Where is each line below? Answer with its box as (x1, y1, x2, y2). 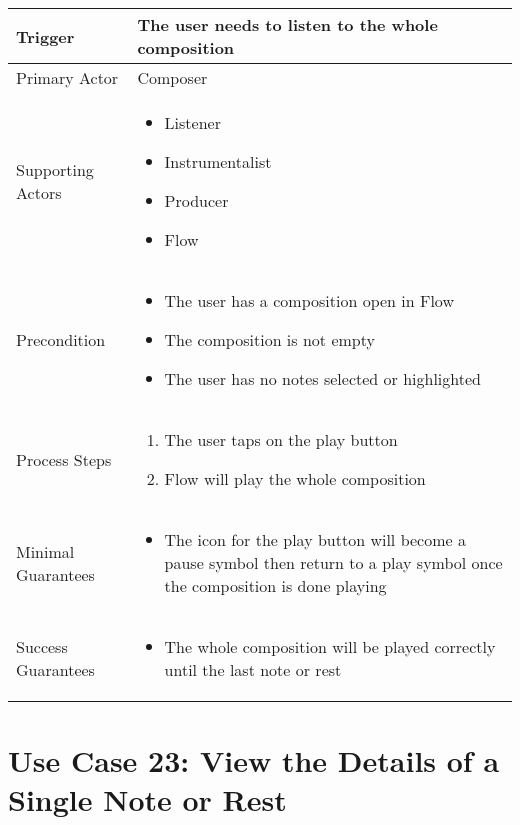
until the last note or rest (164, 658, 342, 681)
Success (16, 635, 68, 658)
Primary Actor (16, 66, 119, 89)
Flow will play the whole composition (164, 467, 426, 490)
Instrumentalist (164, 150, 272, 173)
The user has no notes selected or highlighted (164, 367, 481, 390)
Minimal (16, 539, 75, 563)
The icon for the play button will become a (164, 528, 466, 551)
